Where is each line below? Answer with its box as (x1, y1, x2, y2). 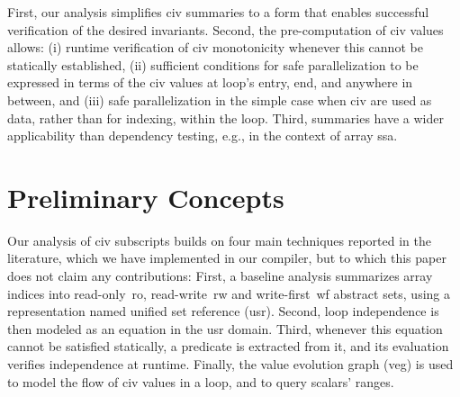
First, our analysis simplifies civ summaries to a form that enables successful (7, 3, 429, 21)
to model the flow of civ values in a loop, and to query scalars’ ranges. (7, 372, 394, 391)
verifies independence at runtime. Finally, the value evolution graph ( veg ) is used (7, 355, 454, 374)
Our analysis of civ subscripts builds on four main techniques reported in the (7, 230, 431, 249)
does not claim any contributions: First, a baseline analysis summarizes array (7, 266, 433, 285)
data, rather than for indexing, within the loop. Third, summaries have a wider (7, 108, 445, 127)
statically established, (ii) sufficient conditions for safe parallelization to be (7, 55, 419, 74)
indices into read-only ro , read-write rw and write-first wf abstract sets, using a (7, 284, 451, 302)
